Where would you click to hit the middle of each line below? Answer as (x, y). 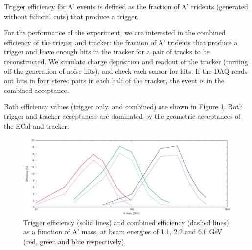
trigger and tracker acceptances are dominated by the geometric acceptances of (122, 116)
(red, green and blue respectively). (75, 241)
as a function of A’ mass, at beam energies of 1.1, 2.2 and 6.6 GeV (123, 232)
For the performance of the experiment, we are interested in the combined (115, 33)
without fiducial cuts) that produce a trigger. (71, 16)
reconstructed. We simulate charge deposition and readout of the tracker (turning (126, 61)
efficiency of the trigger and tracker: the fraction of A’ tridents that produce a (121, 42)
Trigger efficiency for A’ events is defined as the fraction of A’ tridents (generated (126, 6)
